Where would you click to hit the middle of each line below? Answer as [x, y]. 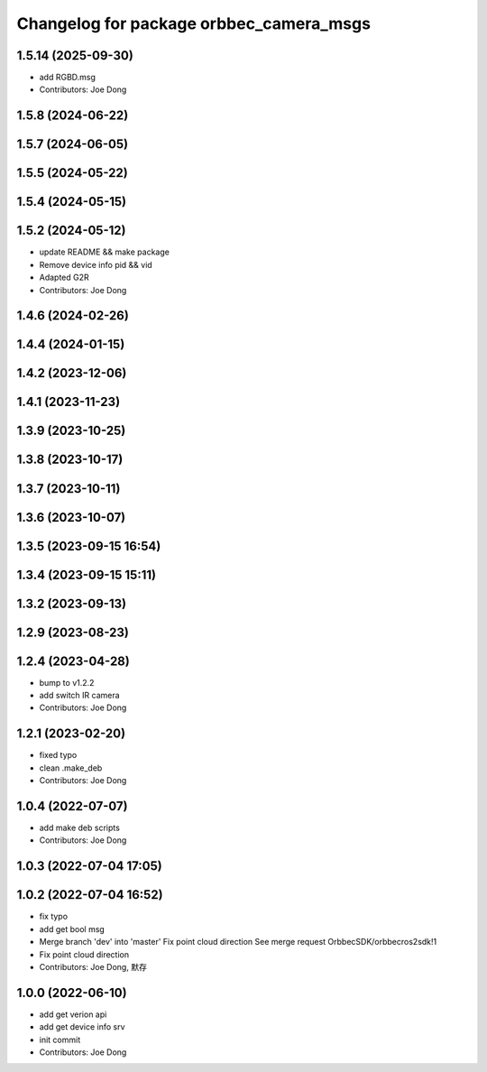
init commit [60, 1040]
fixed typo [58, 755]
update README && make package [105, 252]
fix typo [53, 917]
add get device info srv [82, 1027]
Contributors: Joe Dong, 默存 [93, 966]
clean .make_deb [71, 768]
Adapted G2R [64, 277]
